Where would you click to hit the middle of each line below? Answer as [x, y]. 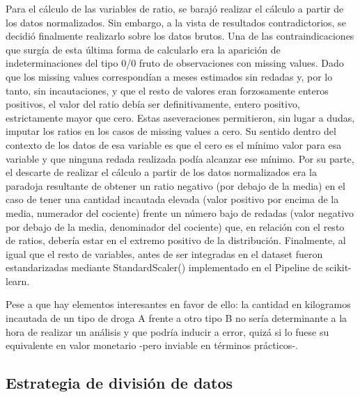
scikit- [338, 267]
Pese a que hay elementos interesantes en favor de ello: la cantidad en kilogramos [178, 304]
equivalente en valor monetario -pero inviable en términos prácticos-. [152, 345]
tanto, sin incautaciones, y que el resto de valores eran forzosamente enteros [167, 90]
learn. [18, 281]
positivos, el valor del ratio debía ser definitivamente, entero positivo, [153, 104]
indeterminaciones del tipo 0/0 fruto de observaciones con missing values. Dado [175, 63]
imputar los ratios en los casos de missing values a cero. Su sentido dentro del [171, 131]
